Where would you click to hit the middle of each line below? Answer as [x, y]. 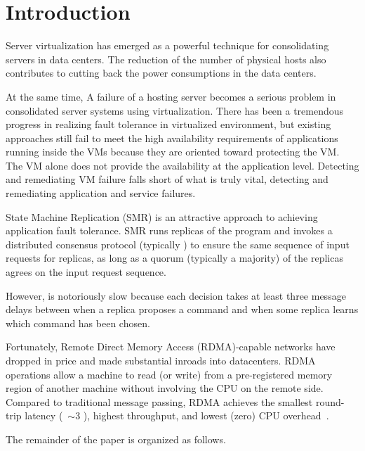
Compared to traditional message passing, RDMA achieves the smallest [159, 401]
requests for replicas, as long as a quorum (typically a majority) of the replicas [174, 258]
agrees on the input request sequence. [86, 272]
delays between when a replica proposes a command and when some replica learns [182, 309]
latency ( [44, 415]
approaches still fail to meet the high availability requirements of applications [172, 138]
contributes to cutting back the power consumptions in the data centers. [161, 73]
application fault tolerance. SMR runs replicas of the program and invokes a [169, 230]
